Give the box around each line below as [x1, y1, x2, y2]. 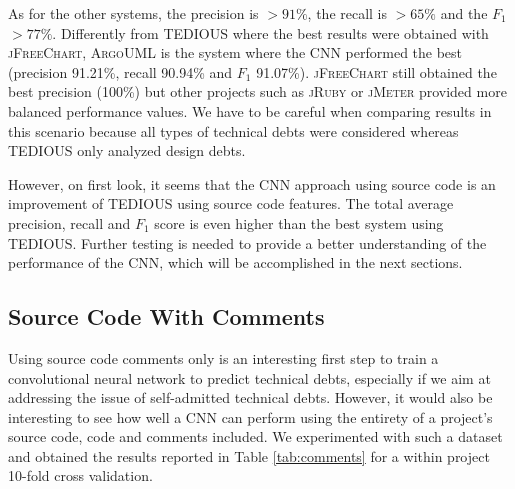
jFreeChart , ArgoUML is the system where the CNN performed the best [8, 42, 463, 63]
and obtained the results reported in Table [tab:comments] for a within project [8, 445, 490, 466]
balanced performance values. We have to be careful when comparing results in [8, 100, 492, 121]
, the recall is [307, 3, 388, 23]
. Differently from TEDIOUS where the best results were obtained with [52, 22, 489, 43]
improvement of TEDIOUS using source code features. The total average [8, 193, 454, 214]
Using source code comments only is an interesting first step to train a [8, 347, 439, 368]
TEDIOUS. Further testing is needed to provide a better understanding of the [8, 232, 487, 253]
